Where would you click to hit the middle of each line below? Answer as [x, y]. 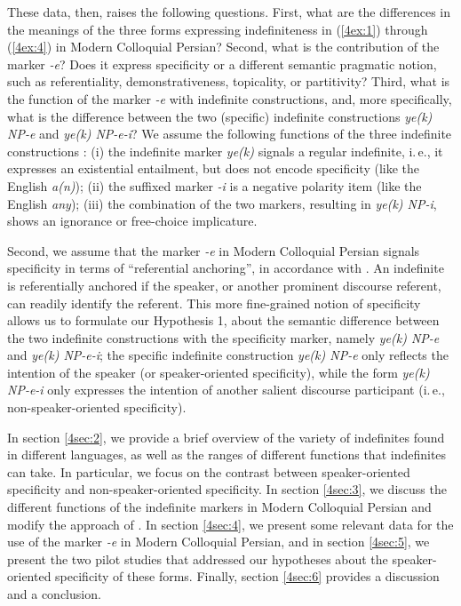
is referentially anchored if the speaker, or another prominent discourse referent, [224, 285]
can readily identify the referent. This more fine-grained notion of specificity [214, 303]
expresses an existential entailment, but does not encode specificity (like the [214, 168]
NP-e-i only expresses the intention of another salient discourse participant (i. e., [226, 390]
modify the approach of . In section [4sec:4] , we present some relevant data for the [230, 524]
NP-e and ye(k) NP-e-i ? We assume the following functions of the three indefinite [230, 134]
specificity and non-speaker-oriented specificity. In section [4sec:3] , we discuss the [227, 489]
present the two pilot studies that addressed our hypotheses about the [198, 558]
